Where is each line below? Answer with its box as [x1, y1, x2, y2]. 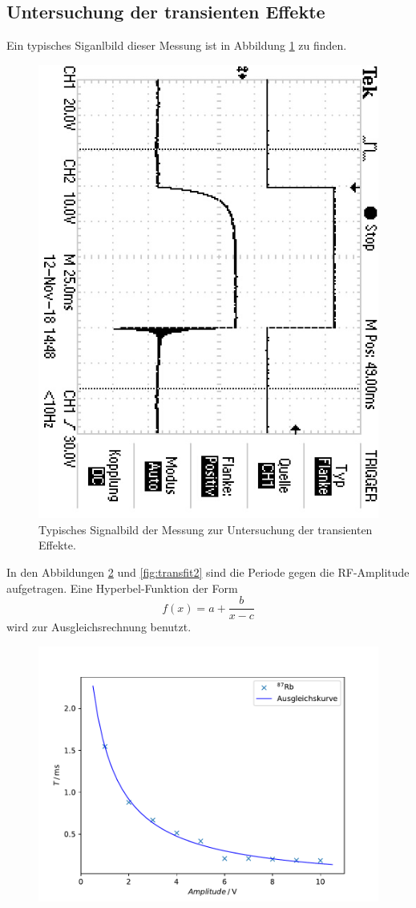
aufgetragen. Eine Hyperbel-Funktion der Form [6, 579, 238, 596]
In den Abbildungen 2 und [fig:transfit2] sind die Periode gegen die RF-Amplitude [6, 563, 410, 580]
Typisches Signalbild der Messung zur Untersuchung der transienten [38, 521, 373, 537]
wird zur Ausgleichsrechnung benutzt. [6, 618, 192, 635]
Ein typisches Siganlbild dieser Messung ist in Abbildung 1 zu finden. [6, 37, 347, 54]
